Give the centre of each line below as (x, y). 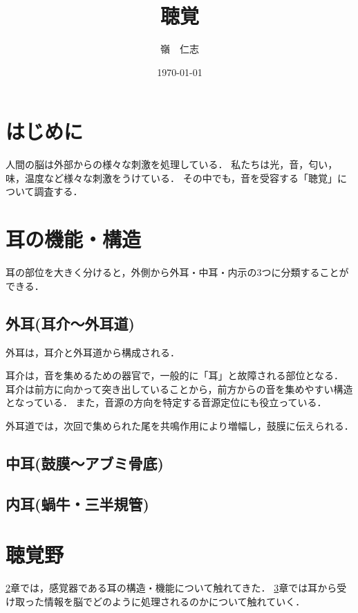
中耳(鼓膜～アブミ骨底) (85, 463)
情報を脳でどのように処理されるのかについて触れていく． (175, 601)
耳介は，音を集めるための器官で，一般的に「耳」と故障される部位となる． (175, 375)
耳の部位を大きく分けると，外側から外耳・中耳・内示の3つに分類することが (177, 272)
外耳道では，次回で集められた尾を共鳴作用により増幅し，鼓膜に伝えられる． (180, 425)
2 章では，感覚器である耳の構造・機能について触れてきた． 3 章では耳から (171, 588)
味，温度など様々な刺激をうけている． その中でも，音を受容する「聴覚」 (172, 177)
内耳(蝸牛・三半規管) (77, 503)
